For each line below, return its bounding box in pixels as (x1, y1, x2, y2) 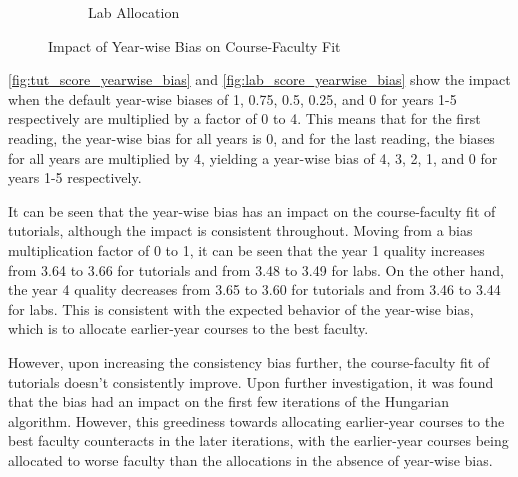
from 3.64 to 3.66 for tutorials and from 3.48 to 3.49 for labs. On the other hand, (8, 259, 504, 280)
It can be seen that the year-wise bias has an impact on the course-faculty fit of (8, 200, 496, 221)
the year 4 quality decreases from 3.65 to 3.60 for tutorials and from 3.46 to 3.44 (8, 279, 501, 300)
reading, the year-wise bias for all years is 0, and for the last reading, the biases (8, 127, 495, 148)
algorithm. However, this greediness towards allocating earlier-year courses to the (8, 410, 505, 431)
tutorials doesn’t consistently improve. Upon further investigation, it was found (8, 371, 494, 392)
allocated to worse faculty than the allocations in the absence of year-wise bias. (8, 449, 493, 470)
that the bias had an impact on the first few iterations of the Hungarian (8, 391, 449, 412)
